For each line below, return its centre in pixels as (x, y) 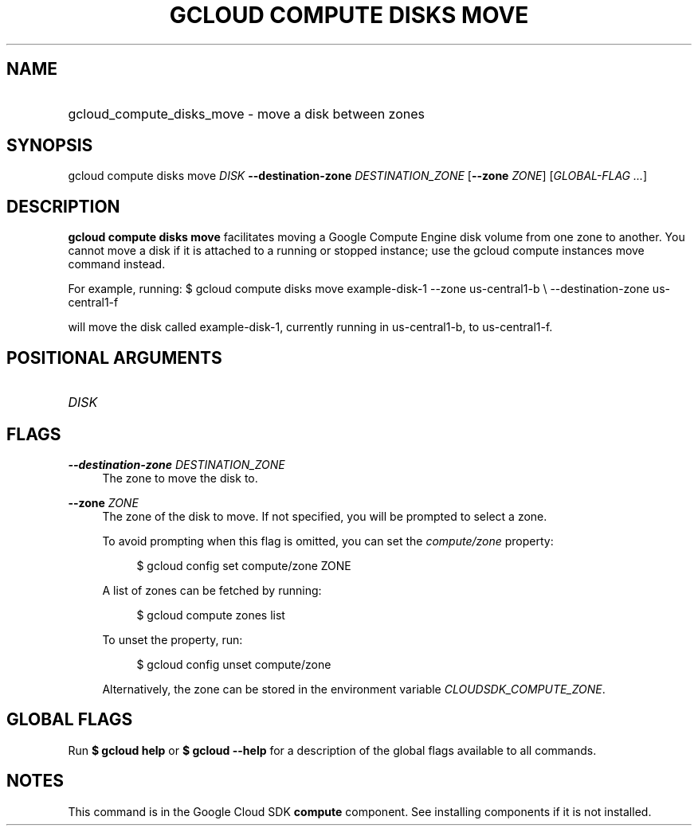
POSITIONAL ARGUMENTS (114, 357)
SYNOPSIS (50, 146)
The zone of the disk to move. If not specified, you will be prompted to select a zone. (325, 516)
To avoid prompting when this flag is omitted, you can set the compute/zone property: (328, 541)
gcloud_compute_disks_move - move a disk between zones (247, 113)
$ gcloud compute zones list (211, 615)
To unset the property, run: (173, 639)
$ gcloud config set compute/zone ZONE (244, 565)
